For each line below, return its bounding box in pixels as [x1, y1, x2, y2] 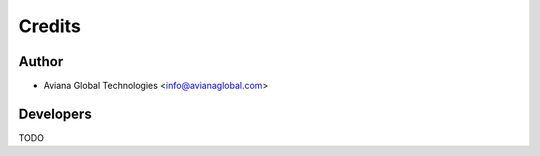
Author [18, 53, 64, 70]
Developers [18, 105, 92, 122]
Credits [18, 15, 82, 37]
